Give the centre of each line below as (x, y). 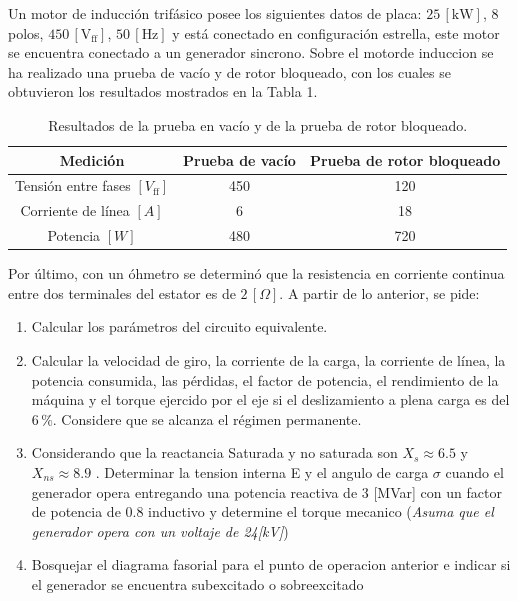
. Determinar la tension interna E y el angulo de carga (262, 471)
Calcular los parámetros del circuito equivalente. (179, 326)
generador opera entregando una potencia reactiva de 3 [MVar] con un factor (266, 491)
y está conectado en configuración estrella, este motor (336, 32)
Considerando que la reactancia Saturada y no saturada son (214, 452)
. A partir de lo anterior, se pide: (379, 292)
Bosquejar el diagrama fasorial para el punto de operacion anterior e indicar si (271, 564)
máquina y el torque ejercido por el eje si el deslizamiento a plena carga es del (270, 399)
